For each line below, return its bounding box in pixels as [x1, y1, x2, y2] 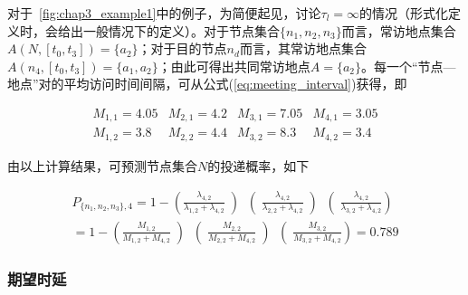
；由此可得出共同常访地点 [158, 56, 310, 75]
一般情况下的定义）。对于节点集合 [82, 21, 280, 40]
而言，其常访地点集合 [239, 39, 367, 58]
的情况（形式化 [359, 4, 448, 22]
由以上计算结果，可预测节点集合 [7, 156, 197, 175]
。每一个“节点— [361, 56, 456, 75]
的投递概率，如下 [207, 156, 310, 175]
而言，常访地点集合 [341, 21, 456, 40]
